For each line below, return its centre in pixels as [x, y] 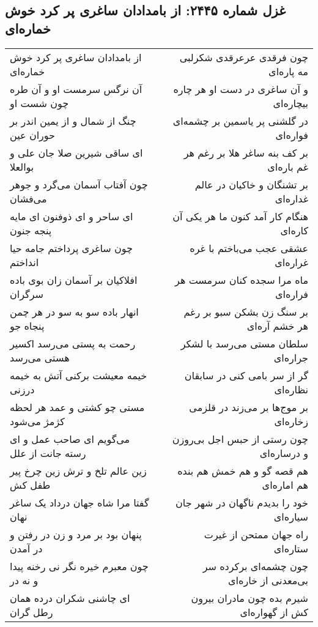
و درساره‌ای [284, 453]
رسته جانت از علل [48, 453]
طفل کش [30, 484]
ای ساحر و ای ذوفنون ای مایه [72, 216]
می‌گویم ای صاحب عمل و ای [70, 439]
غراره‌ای [291, 262]
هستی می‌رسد [40, 357]
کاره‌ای [294, 230]
